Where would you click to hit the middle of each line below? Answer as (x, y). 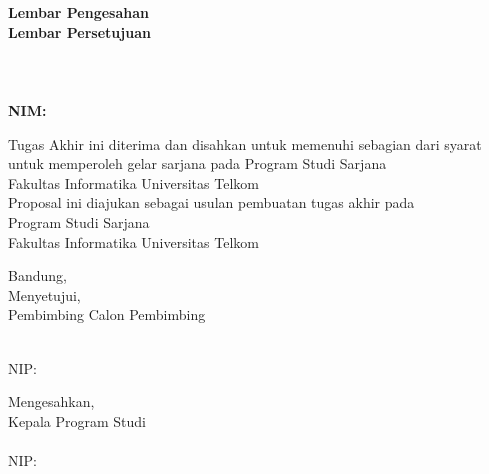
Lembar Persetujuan (79, 31)
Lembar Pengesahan (79, 12)
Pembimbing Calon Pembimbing (107, 314)
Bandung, (37, 275)
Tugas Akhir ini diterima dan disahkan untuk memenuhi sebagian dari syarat (245, 143)
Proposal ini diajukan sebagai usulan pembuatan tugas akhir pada (211, 202)
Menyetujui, (44, 294)
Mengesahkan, (51, 401)
